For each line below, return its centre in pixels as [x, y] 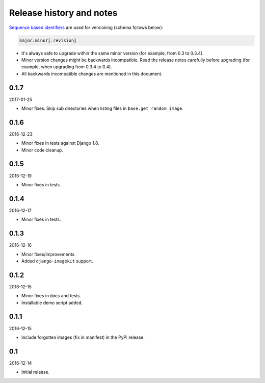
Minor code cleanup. [42, 150]
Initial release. [35, 372]
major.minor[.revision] [48, 40]
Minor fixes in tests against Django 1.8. [60, 143]
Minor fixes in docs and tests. [51, 296]
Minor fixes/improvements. [49, 254]
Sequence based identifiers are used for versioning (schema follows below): [86, 27]
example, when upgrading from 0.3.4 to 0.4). [67, 67]
